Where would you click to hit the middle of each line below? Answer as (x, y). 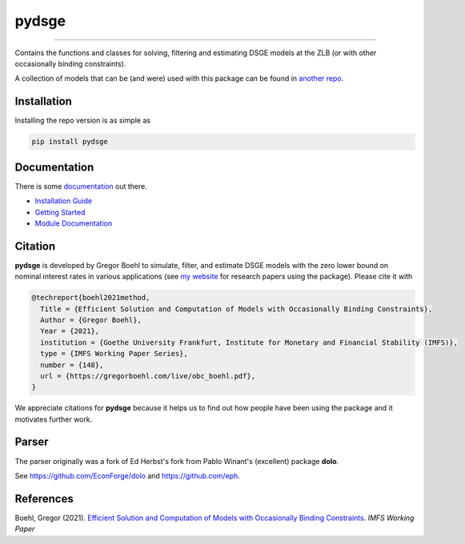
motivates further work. (54, 419)
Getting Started (60, 212)
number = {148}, (72, 365)
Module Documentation (73, 223)
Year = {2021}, (70, 331)
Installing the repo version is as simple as (83, 121)
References (44, 499)
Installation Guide (63, 201)
